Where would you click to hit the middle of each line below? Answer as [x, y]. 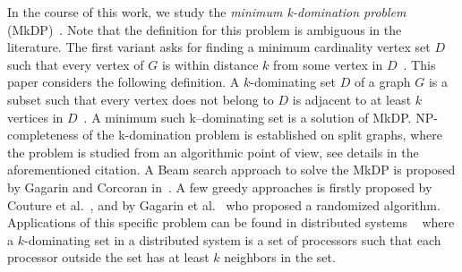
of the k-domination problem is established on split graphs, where [262, 135]
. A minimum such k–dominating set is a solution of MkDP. [248, 117]
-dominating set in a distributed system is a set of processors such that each [232, 239]
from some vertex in [328, 64]
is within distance [210, 64]
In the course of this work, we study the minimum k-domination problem [207, 12]
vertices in [35, 117]
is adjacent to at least [352, 99]
